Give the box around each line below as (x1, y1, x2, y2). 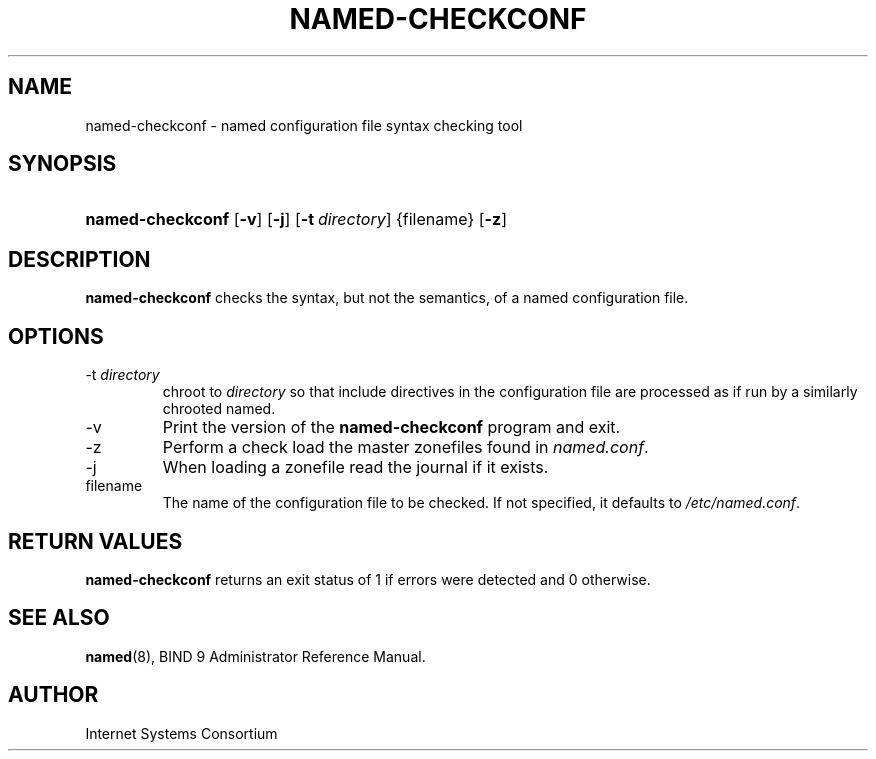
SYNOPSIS (8, 151, 117, 177)
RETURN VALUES (8, 528, 183, 554)
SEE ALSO (8, 605, 110, 631)
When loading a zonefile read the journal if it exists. (162, 457, 549, 478)
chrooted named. (162, 400, 276, 418)
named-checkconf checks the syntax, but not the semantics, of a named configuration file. (85, 289, 689, 307)
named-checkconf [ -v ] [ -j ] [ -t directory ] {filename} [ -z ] (85, 209, 508, 230)
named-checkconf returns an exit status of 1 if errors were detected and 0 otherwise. (85, 570, 651, 588)
